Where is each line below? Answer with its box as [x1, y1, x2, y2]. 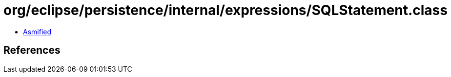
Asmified [23, 27, 52, 36]
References [3, 44, 61, 57]
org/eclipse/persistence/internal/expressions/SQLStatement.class [3, 2, 448, 18]
